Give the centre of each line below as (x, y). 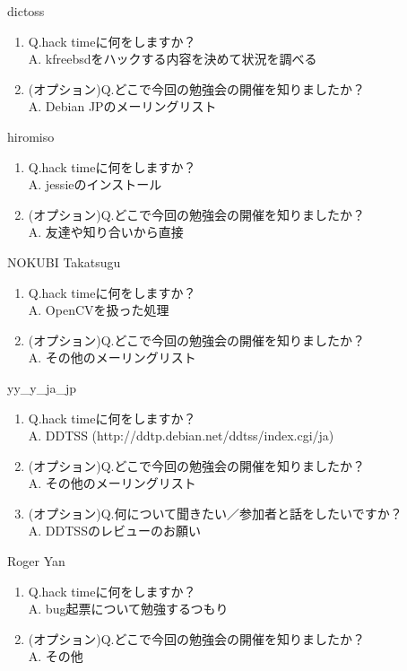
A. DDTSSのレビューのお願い (114, 531)
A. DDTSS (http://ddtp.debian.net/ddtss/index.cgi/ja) (181, 436)
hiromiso (31, 136)
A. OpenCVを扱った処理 (99, 310)
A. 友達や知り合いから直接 (106, 232)
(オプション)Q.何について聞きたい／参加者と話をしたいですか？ (215, 513)
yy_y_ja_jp (42, 387)
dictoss (26, 11)
